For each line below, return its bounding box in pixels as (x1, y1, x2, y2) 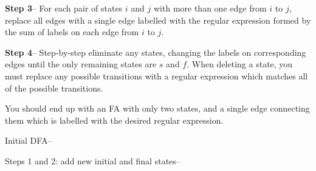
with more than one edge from (154, 2, 267, 14)
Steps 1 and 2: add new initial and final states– (5, 154, 180, 167)
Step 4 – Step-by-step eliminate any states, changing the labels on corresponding (5, 45, 306, 58)
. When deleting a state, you (187, 58, 293, 70)
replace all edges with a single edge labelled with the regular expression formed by (5, 13, 311, 26)
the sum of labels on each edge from (5, 25, 139, 38)
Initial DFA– (5, 134, 52, 147)
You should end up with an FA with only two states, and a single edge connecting (5, 102, 310, 115)
